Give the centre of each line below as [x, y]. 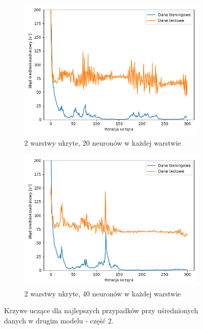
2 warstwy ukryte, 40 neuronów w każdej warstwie [103, 293]
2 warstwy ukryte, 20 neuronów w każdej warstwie [103, 142]
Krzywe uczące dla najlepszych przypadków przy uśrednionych [101, 310]
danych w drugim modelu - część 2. [59, 320]
